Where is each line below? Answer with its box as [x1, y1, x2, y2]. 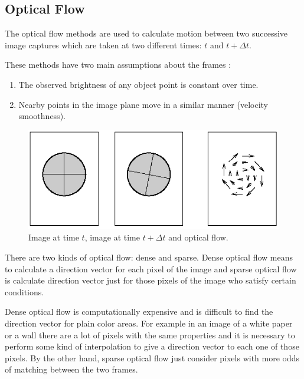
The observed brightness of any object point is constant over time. [18, 78, 259, 90]
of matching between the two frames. [5, 363, 138, 375]
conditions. [5, 285, 44, 298]
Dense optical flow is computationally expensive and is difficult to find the [5, 305, 273, 318]
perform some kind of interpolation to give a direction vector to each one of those [5, 340, 299, 352]
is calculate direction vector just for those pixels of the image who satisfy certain [5, 274, 296, 286]
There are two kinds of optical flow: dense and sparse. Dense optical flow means [5, 251, 293, 263]
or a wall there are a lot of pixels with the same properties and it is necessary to [5, 328, 295, 341]
